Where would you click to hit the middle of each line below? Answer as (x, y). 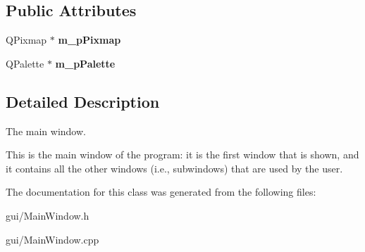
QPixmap (26, 40)
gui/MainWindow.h (48, 215)
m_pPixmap (89, 40)
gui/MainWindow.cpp (52, 239)
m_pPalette (85, 63)
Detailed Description (83, 101)
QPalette (25, 63)
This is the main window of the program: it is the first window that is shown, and (182, 155)
